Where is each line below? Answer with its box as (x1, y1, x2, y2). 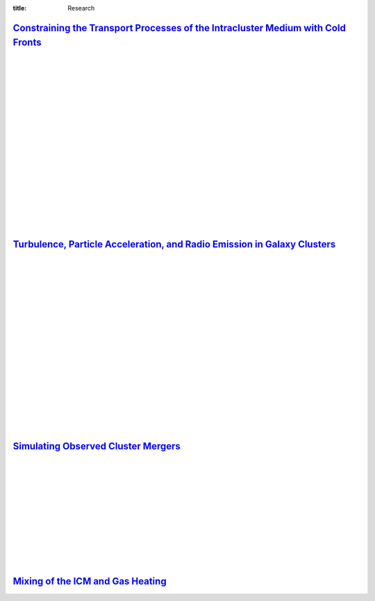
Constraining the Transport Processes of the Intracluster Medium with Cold (12, 22, 347, 34)
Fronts (12, 37, 42, 49)
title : (12, 4, 27, 12)
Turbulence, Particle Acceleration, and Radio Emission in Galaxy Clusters (12, 238, 336, 250)
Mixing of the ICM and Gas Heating (12, 575, 167, 587)
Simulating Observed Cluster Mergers (12, 440, 181, 452)
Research (67, 4, 95, 12)
